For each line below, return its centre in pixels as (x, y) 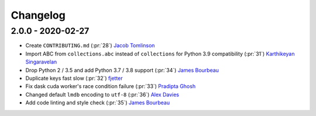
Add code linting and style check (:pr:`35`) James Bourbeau (97, 103)
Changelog (38, 15)
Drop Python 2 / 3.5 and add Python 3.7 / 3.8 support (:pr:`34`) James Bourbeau (122, 70)
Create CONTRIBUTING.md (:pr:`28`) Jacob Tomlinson (90, 45)
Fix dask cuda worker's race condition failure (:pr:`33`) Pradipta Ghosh (111, 86)
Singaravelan (41, 62)
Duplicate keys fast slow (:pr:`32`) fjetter (74, 78)
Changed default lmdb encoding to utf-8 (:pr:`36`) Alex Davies (102, 94)
